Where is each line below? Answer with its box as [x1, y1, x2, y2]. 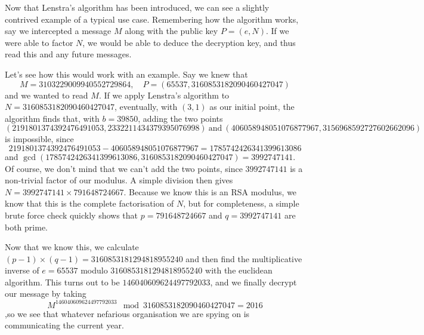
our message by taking [5, 287, 86, 300]
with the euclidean [205, 264, 273, 276]
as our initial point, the [209, 100, 295, 113]
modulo [81, 264, 108, 276]
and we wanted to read [5, 88, 88, 101]
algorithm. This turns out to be [5, 275, 120, 288]
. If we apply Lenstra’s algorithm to [98, 88, 230, 101]
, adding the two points [138, 112, 223, 124]
